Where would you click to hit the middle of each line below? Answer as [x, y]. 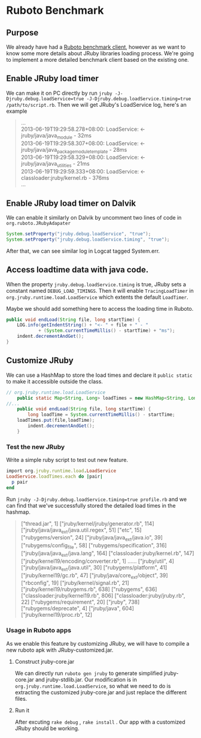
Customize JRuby [40, 361]
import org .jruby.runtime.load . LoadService [61, 471]
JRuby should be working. [47, 728]
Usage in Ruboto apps [39, 631]
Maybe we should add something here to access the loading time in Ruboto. [100, 308]
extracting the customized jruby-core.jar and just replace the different [101, 692]
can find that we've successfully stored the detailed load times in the [91, 505]
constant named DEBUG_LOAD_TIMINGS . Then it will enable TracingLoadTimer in [100, 290]
